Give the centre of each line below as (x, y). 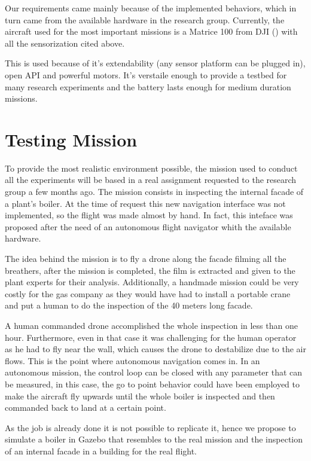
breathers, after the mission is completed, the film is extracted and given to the (150, 270)
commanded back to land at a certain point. (86, 407)
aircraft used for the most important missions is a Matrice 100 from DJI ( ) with (151, 31)
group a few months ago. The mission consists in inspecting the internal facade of (154, 192)
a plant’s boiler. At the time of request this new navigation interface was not (145, 203)
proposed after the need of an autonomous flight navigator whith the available (148, 226)
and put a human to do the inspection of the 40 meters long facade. (129, 305)
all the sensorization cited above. (65, 43)
